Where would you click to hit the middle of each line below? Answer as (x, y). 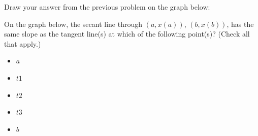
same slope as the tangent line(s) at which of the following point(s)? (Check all (127, 34)
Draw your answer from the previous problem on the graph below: (107, 7)
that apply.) (23, 43)
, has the (240, 24)
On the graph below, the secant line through (73, 24)
